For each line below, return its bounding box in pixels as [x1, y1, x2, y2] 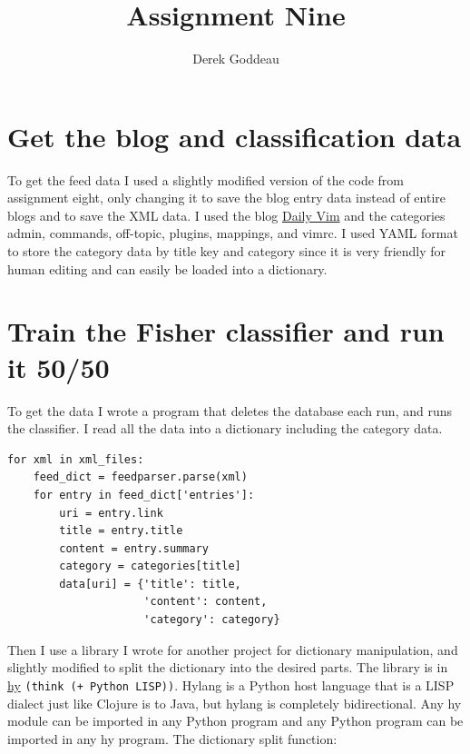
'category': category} [143, 613, 280, 627]
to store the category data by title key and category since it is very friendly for [7, 242, 446, 261]
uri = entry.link [59, 506, 163, 520]
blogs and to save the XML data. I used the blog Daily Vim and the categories [7, 205, 446, 224]
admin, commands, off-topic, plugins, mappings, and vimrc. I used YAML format [7, 223, 458, 243]
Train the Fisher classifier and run [7, 313, 445, 350]
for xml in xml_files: [7, 452, 144, 466]
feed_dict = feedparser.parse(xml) [33, 471, 248, 484]
